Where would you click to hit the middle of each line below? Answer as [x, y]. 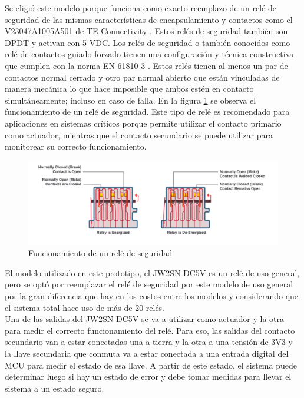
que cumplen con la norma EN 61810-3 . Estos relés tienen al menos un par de [146, 65]
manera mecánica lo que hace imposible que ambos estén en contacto [129, 89]
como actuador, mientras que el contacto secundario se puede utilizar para [139, 135]
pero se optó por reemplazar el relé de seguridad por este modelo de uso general [149, 284]
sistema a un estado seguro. [54, 388]
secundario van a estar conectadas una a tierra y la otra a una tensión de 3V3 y [149, 342]
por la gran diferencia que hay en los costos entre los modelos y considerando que [152, 295]
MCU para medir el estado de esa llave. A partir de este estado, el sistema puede [151, 365]
